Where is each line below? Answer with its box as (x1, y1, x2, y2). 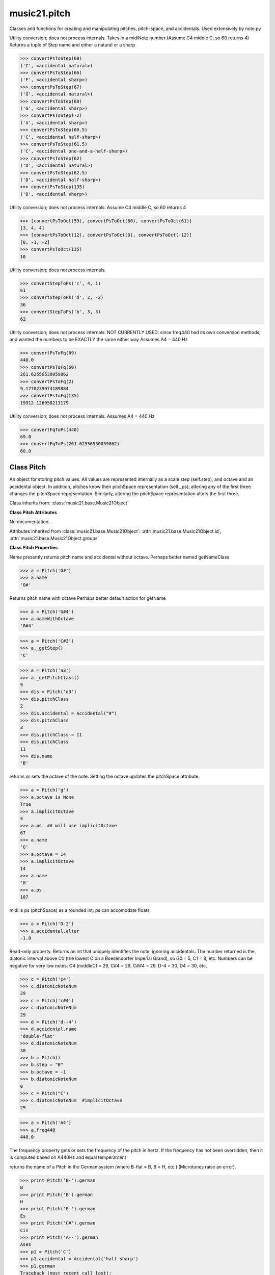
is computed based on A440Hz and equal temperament (9, 1154, 127, 1160)
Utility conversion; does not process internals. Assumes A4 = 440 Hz (9, 413, 155, 419)
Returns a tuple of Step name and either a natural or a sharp (9, 42, 135, 48)
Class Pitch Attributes (9, 509, 57, 515)
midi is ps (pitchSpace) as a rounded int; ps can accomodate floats (9, 907, 150, 913)
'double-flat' (20, 1033, 56, 1039)
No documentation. (9, 519, 50, 525)
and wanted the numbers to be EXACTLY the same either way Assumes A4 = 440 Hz (9, 336, 188, 342)
